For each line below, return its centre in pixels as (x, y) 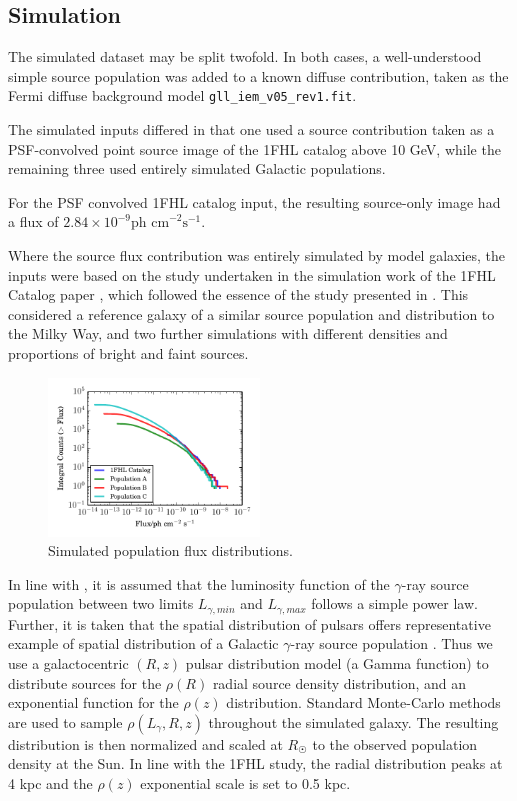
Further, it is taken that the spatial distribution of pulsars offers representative (249, 623)
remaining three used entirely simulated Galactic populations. (197, 168)
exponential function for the (93, 702)
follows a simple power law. (394, 603)
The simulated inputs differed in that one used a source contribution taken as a (251, 129)
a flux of (33, 221)
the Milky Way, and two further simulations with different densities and (228, 333)
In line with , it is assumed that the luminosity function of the (199, 583)
